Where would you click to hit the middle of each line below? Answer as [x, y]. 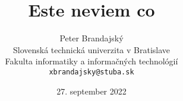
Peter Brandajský [91, 38]
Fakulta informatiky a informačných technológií [91, 61]
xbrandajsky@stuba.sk [91, 72]
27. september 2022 [91, 91]
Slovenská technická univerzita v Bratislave [91, 49]
